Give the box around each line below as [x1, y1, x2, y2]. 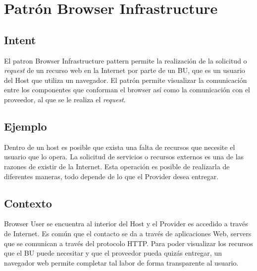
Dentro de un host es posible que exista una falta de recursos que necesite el [4, 141, 235, 152]
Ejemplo [4, 118, 47, 134]
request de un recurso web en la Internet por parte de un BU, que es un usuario [4, 65, 245, 75]
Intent [4, 32, 36, 47]
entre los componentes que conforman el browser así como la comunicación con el [4, 84, 250, 95]
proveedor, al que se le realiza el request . [4, 94, 126, 104]
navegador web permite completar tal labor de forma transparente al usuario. [4, 257, 239, 268]
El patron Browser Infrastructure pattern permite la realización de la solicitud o [4, 55, 247, 66]
